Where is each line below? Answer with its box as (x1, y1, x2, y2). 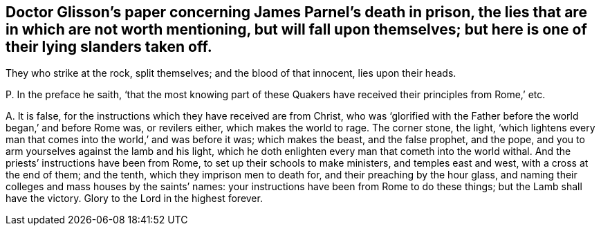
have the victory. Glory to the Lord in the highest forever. (6, 192, 263, 205)
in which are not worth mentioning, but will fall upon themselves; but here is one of (6, 21, 587, 38)
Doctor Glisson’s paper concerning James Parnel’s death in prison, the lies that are (6, 3, 587, 21)
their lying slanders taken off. (6, 38, 212, 55)
